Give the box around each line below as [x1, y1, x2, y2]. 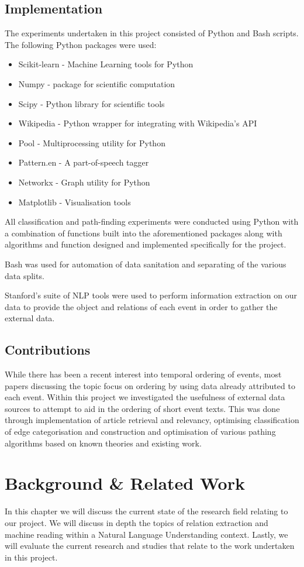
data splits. [5, 269, 44, 281]
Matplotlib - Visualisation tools [18, 195, 131, 208]
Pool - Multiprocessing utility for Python [18, 136, 165, 149]
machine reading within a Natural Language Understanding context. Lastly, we [5, 528, 288, 540]
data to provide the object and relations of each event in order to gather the [5, 300, 278, 312]
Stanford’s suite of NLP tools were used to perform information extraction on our [5, 289, 297, 301]
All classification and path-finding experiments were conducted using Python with [5, 215, 299, 228]
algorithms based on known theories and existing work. [5, 437, 202, 449]
